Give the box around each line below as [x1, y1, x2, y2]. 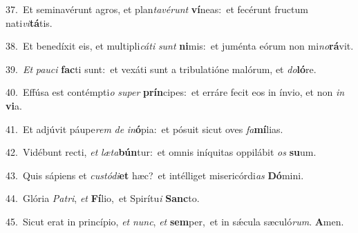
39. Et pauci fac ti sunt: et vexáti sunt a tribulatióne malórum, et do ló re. [6, 61, 317, 76]
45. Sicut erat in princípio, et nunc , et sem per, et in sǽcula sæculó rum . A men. [6, 214, 344, 228]
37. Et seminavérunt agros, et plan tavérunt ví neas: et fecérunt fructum [6, 2, 308, 16]
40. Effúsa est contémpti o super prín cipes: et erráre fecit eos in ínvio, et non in [6, 85, 345, 99]
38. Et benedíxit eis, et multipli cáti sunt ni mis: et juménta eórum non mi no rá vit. [6, 39, 354, 53]
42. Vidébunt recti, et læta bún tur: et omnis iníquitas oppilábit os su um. [6, 145, 317, 159]
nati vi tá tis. [6, 15, 53, 30]
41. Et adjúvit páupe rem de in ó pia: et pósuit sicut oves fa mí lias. [6, 121, 283, 136]
